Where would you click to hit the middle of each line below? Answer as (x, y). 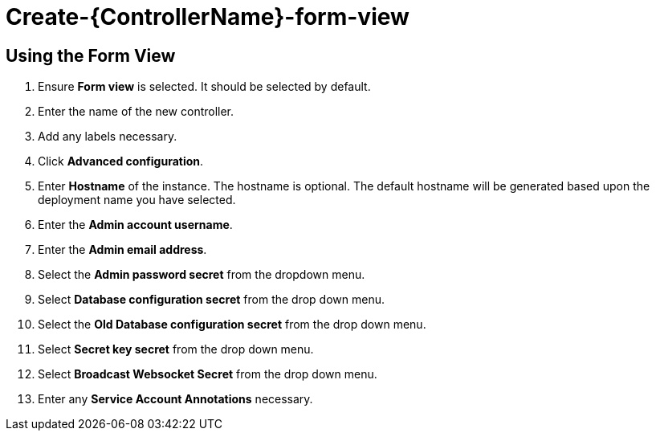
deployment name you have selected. (137, 200)
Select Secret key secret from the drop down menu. (176, 349)
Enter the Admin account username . (135, 225)
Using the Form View (91, 55)
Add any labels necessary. (108, 137)
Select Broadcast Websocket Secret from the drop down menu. (208, 374)
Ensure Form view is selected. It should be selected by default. (204, 87)
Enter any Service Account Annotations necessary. (175, 399)
